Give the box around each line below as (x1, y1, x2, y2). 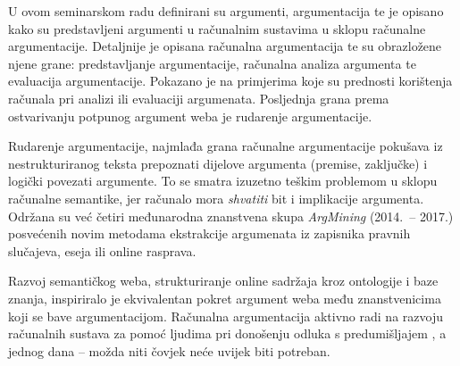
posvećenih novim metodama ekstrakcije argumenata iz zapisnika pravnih (8, 224, 411, 243)
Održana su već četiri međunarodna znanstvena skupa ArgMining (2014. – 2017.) (8, 206, 454, 225)
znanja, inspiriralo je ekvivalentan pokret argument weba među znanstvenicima (8, 288, 441, 307)
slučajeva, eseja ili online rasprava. (8, 241, 197, 260)
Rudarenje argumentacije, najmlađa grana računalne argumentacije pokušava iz (8, 137, 443, 155)
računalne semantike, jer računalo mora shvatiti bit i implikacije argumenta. (8, 188, 424, 207)
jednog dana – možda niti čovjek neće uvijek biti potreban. (8, 341, 330, 360)
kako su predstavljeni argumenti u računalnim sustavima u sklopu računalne (8, 19, 426, 37)
